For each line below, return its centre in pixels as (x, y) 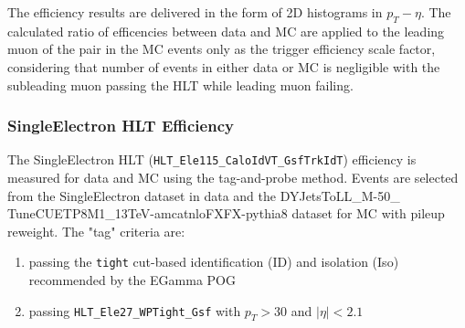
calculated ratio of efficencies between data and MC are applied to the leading (226, 31)
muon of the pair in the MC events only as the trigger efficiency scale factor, (222, 49)
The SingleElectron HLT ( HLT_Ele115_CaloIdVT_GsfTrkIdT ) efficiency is (212, 159)
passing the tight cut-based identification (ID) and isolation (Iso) (214, 262)
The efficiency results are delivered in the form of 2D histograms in (195, 12)
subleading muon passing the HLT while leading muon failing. (180, 85)
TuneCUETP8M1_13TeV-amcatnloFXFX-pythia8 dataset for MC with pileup (226, 213)
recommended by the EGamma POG (132, 280)
